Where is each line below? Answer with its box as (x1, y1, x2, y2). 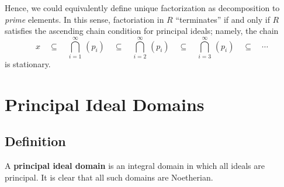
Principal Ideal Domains (5, 92, 205, 116)
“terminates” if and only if (175, 13, 270, 25)
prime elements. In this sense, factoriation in (5, 13, 164, 25)
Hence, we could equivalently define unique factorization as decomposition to (5, 2, 280, 13)
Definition (5, 132, 66, 150)
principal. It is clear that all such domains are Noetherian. (5, 171, 213, 183)
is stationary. (5, 57, 51, 70)
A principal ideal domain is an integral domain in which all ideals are (5, 160, 265, 172)
